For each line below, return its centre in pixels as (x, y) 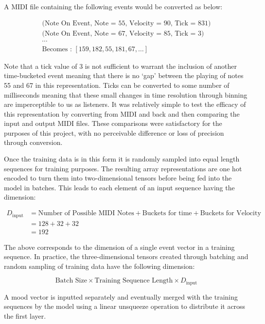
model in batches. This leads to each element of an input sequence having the (119, 187)
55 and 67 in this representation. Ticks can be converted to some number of (117, 85)
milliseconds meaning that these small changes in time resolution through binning (126, 94)
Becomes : (57, 49)
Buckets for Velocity (230, 213)
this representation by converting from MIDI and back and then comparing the (122, 113)
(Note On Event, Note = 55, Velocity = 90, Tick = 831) (126, 23)
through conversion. (33, 142)
